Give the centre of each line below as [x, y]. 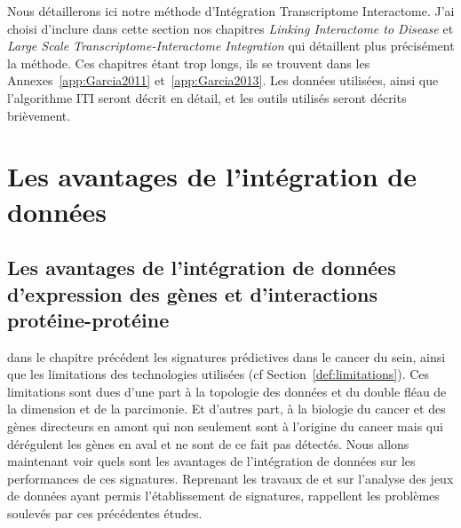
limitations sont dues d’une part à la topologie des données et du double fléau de [227, 391]
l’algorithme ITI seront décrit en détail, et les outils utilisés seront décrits [207, 97]
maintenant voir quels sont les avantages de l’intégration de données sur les [211, 461]
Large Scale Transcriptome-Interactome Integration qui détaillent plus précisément [231, 46]
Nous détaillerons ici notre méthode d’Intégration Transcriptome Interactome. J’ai [231, 11]
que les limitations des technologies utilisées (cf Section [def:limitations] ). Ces [219, 374]
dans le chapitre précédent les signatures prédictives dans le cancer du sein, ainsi [227, 356]
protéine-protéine [88, 319]
